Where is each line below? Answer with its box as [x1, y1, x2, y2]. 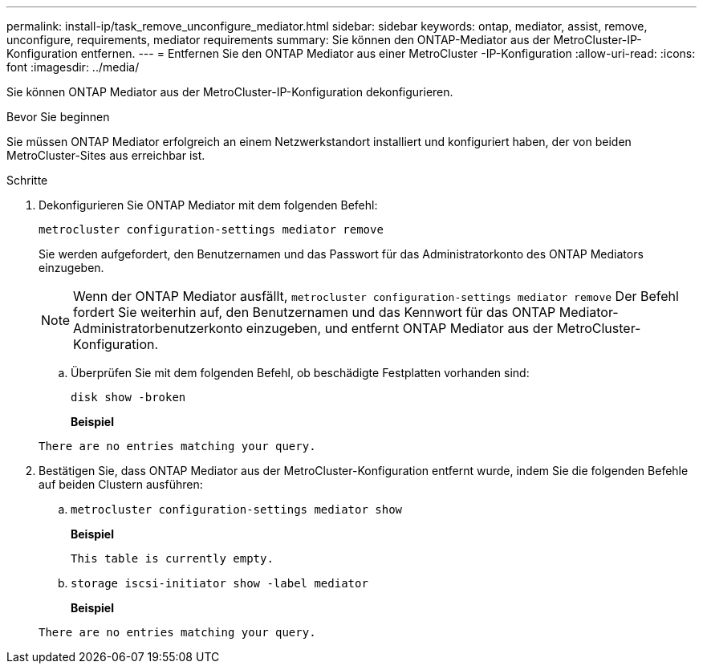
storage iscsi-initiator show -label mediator [71, 577, 368, 590]
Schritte [6, 173, 48, 187]
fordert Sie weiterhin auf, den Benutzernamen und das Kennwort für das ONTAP [73, 304, 556, 320]
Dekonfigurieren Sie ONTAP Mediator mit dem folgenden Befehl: [39, 198, 378, 212]
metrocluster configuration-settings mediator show [71, 503, 403, 516]
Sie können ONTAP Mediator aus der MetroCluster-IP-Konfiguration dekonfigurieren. [6, 85, 453, 99]
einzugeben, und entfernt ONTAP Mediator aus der [246, 320, 553, 336]
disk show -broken [71, 391, 186, 404]
